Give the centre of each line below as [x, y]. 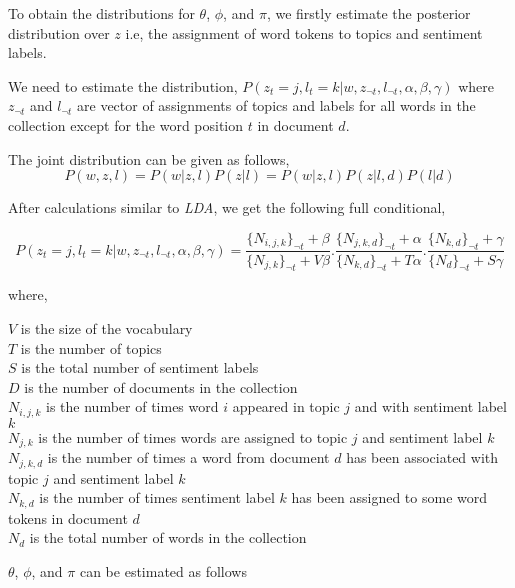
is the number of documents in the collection [161, 386]
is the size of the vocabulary [106, 327]
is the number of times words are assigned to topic [193, 436]
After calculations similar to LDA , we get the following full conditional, [227, 207]
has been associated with [422, 457]
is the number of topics [91, 347]
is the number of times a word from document [188, 457]
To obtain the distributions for [101, 13]
